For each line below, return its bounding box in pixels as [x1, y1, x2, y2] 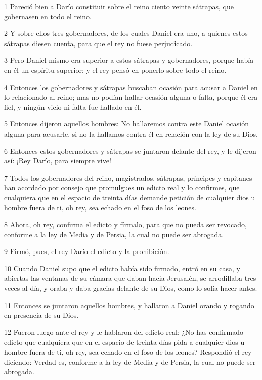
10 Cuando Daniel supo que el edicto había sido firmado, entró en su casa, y [4, 263, 240, 273]
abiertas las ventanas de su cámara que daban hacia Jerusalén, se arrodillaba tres [4, 273, 256, 283]
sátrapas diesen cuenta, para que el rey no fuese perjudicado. [4, 37, 193, 48]
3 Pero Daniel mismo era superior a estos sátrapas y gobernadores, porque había [4, 55, 254, 65]
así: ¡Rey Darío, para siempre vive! [4, 155, 111, 166]
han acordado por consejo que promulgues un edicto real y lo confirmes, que [4, 182, 240, 193]
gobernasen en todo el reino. [4, 11, 92, 21]
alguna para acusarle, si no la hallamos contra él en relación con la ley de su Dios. [4, 128, 258, 139]
